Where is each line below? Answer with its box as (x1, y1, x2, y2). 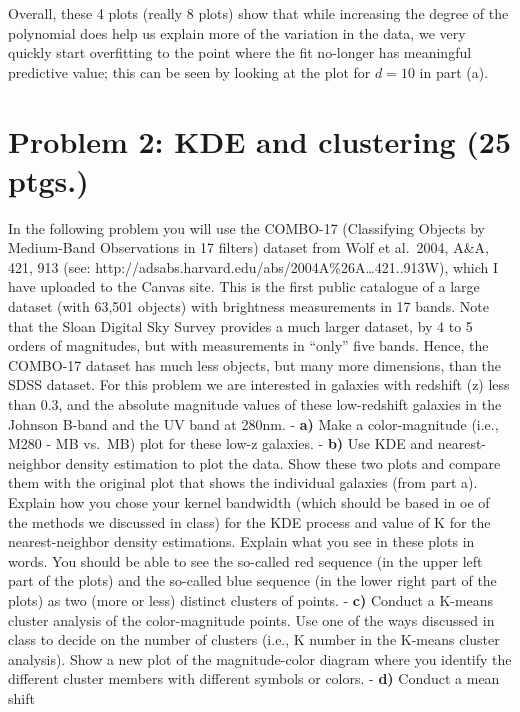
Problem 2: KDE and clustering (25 (8, 120, 511, 161)
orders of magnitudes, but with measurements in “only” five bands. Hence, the (8, 335, 489, 356)
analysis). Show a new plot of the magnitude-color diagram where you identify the (8, 648, 512, 669)
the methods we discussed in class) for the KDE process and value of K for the (8, 511, 491, 532)
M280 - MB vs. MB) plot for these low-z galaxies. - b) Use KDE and (8, 433, 434, 454)
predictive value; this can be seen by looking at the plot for (8, 61, 371, 82)
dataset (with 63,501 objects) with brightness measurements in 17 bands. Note (8, 296, 489, 317)
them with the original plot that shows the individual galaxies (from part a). (8, 472, 478, 493)
